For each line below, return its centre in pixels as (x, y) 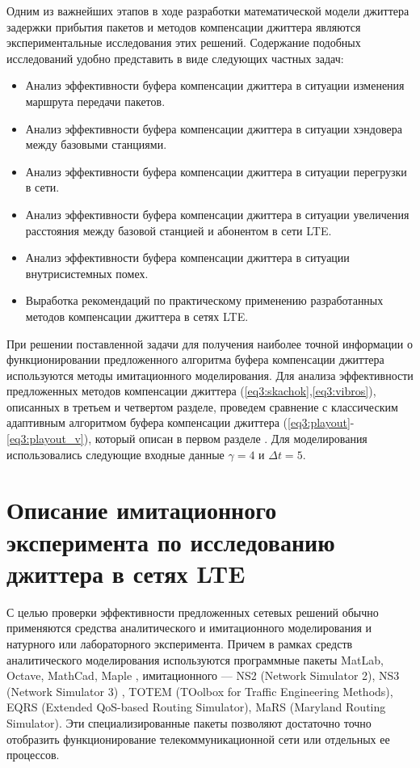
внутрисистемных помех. (87, 273)
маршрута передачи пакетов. (95, 101)
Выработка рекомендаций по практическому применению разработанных (204, 300)
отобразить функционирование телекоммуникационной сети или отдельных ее (198, 738)
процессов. (33, 755)
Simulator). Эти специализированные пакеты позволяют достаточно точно (189, 722)
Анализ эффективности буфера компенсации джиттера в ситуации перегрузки (216, 171)
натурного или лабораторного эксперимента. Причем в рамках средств (180, 643)
